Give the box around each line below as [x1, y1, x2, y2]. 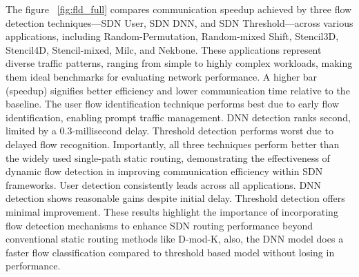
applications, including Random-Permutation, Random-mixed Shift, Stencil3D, [6, 29, 339, 43]
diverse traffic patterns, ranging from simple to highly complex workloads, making [6, 56, 353, 70]
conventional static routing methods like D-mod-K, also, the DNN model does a [6, 232, 344, 246]
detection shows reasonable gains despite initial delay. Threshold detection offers [6, 191, 345, 205]
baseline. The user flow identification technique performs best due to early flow [6, 96, 340, 111]
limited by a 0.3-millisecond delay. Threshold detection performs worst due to [6, 123, 333, 138]
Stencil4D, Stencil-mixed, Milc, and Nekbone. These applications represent [6, 42, 322, 57]
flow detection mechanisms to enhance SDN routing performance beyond [6, 218, 313, 232]
